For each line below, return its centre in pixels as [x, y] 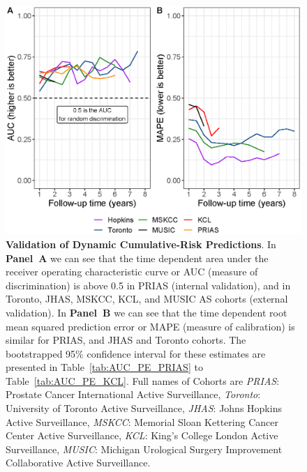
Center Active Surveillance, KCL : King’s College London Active [142, 435]
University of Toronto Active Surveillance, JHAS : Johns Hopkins [144, 408]
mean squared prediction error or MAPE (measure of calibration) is [150, 326]
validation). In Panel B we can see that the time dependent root [147, 312]
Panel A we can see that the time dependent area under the [137, 258]
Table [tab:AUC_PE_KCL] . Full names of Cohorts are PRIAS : [143, 380]
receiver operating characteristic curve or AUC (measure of [132, 272]
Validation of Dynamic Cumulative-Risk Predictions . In [141, 244]
